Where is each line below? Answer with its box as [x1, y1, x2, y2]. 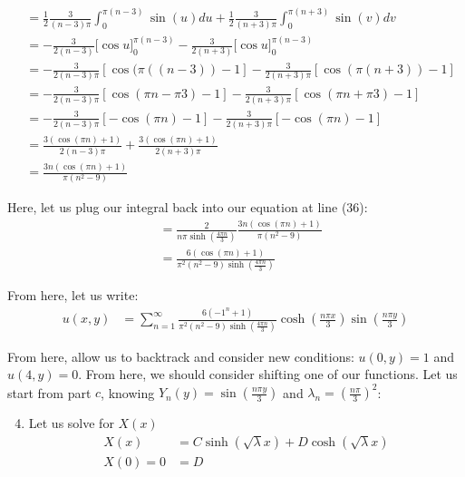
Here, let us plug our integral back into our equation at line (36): [7, 198, 368, 217]
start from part [7, 383, 92, 402]
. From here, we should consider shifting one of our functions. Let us [78, 365, 458, 384]
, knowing [101, 383, 155, 402]
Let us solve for [28, 414, 114, 433]
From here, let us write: [7, 286, 139, 305]
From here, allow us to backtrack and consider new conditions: [7, 346, 354, 365]
